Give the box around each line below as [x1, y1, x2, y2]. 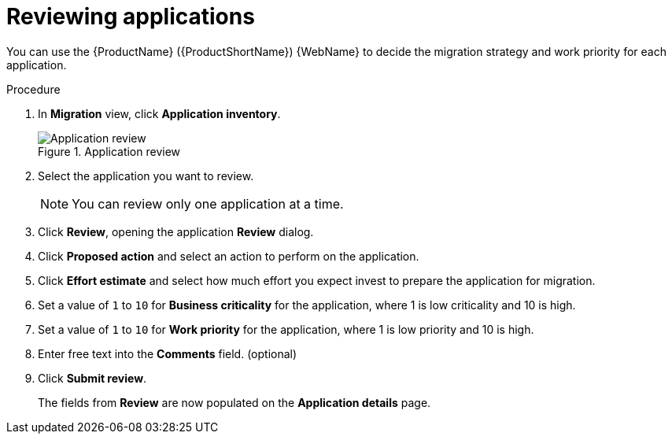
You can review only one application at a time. [72, 195, 344, 212]
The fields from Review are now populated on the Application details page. [38, 395, 431, 409]
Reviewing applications [6, 3, 255, 30]
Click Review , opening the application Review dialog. [38, 224, 314, 238]
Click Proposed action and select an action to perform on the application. [38, 249, 419, 263]
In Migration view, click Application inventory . [38, 106, 281, 120]
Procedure [6, 82, 61, 96]
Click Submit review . [38, 371, 147, 385]
